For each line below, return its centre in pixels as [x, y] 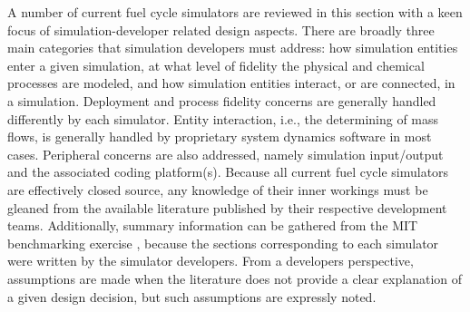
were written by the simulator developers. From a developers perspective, [211, 261]
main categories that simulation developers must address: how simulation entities [233, 48]
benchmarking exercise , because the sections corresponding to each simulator [223, 243]
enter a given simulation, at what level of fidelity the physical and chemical [216, 65]
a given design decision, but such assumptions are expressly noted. [192, 296]
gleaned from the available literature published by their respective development [227, 207]
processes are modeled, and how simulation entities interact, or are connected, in [231, 83]
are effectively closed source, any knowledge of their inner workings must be [218, 189]
